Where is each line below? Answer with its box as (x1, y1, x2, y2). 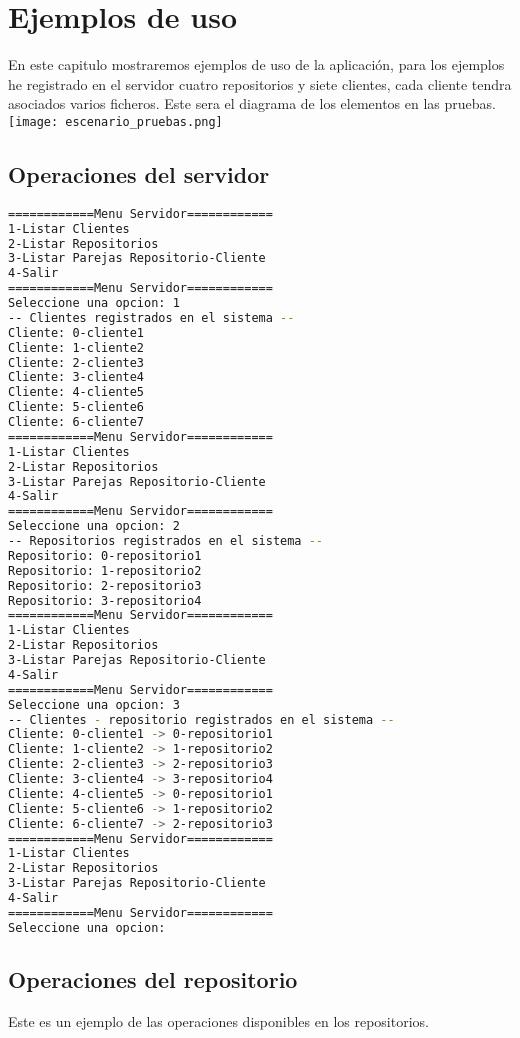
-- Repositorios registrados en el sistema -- (8, 534, 324, 549)
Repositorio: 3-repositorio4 (8, 593, 202, 608)
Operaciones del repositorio (8, 964, 298, 995)
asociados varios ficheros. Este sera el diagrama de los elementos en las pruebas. (8, 93, 496, 114)
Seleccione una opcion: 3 (8, 697, 180, 712)
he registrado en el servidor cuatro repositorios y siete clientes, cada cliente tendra (8, 73, 512, 94)
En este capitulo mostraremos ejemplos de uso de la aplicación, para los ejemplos (8, 54, 505, 75)
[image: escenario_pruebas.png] (8, 114, 223, 129)
